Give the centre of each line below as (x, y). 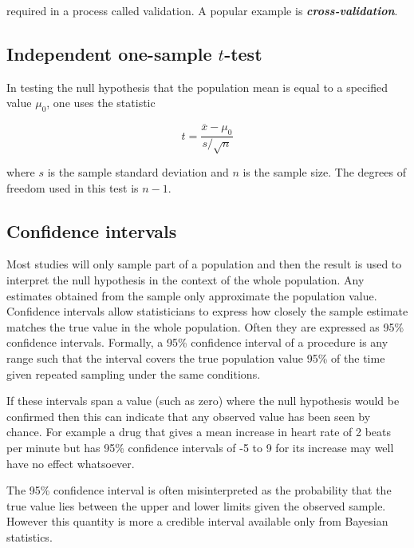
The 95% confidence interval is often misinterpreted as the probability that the (199, 490)
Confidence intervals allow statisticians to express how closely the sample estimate (207, 311)
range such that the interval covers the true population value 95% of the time (196, 357)
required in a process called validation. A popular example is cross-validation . (202, 10)
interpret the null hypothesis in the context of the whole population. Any (185, 279)
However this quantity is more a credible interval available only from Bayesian (197, 521)
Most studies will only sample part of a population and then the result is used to (204, 264)
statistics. (30, 536)
